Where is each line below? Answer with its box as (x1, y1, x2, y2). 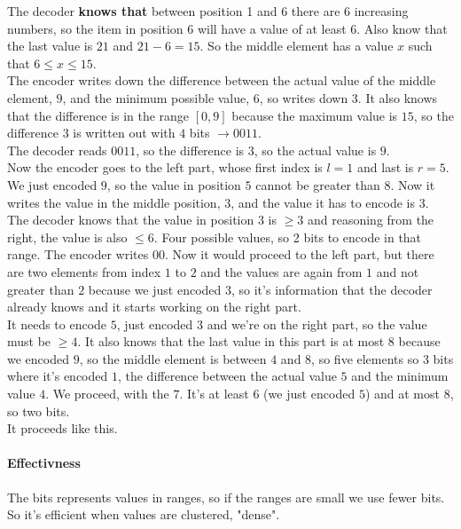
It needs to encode (7, 314, 107, 333)
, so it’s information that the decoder (231, 280, 433, 298)
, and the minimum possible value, (62, 88, 250, 107)
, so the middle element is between (79, 349, 267, 367)
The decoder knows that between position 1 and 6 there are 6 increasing (7, 2, 409, 20)
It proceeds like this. (7, 419, 118, 438)
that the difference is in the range (7, 106, 190, 124)
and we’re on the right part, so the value (207, 314, 427, 333)
